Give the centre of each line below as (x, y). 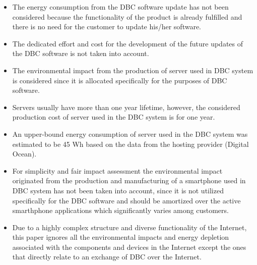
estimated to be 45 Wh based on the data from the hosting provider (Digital (131, 144)
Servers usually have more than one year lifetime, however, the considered (126, 107)
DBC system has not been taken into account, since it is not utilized (118, 190)
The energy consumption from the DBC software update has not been (120, 7)
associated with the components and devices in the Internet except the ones (129, 247)
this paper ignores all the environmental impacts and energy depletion (121, 237)
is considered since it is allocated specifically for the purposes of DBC (120, 80)
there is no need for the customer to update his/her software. (107, 26)
